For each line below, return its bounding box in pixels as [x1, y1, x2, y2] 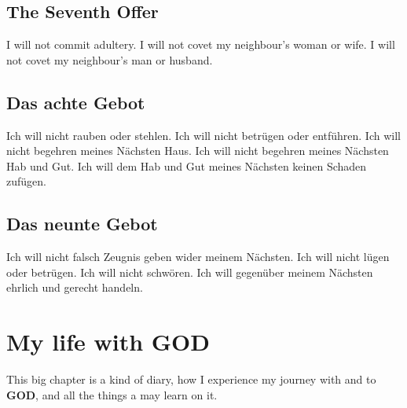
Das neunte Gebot [6, 211, 158, 236]
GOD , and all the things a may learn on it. [6, 386, 218, 402]
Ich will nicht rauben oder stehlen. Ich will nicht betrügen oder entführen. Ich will [6, 127, 401, 143]
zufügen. [6, 173, 46, 189]
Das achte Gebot [6, 90, 145, 114]
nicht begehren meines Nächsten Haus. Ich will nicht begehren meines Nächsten [6, 142, 389, 159]
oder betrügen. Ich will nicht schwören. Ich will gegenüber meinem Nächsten [6, 263, 373, 280]
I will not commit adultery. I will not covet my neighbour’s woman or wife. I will [6, 36, 395, 53]
